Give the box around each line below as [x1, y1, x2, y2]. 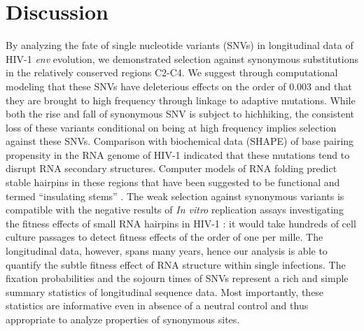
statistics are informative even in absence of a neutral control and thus [6, 298, 309, 313]
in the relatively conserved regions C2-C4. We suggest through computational [6, 65, 338, 80]
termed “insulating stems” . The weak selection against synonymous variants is [6, 188, 344, 203]
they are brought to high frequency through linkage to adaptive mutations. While [6, 92, 356, 107]
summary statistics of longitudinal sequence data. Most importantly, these [6, 284, 324, 299]
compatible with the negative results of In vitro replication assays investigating [6, 202, 344, 217]
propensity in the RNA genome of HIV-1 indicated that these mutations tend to [6, 147, 350, 162]
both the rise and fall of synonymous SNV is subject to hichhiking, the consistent [6, 106, 354, 121]
